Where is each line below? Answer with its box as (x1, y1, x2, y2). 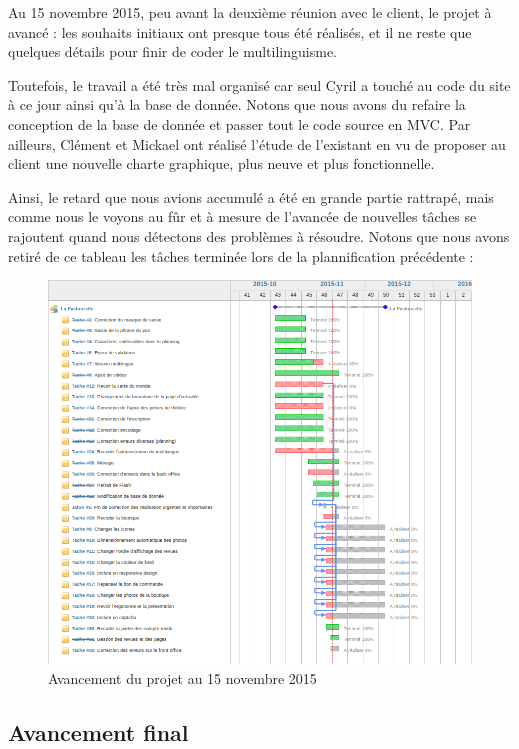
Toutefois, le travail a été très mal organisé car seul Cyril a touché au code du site (8, 74, 511, 95)
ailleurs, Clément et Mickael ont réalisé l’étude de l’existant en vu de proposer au (8, 133, 506, 154)
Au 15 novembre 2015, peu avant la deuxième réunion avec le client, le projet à (8, 2, 492, 22)
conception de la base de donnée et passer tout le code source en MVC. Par (8, 113, 471, 134)
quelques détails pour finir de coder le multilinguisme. (8, 41, 337, 62)
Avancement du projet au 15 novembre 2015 (48, 667, 317, 688)
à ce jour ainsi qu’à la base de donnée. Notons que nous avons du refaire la (8, 94, 466, 115)
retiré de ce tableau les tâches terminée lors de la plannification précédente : (8, 245, 474, 266)
